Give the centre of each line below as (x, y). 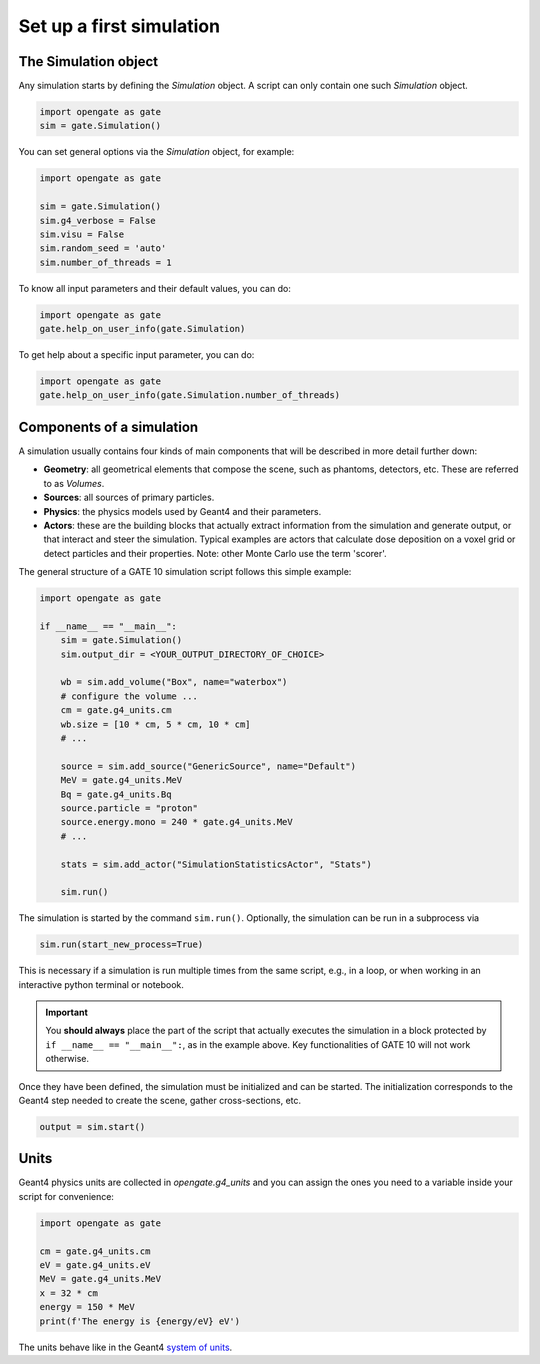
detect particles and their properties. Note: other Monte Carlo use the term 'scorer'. (215, 553)
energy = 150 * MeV (87, 1307)
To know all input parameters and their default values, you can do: (155, 288)
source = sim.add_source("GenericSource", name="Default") (208, 766)
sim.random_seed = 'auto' (103, 248)
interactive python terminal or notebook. (101, 984)
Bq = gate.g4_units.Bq (116, 794)
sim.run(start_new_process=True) (121, 944)
